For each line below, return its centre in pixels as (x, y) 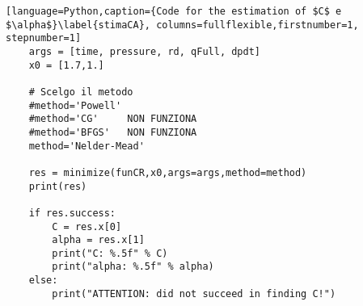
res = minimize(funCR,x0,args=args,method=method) (168, 172)
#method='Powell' (75, 105)
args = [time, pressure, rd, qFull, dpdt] (144, 51)
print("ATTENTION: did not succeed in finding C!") (194, 293)
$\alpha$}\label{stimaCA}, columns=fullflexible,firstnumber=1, (182, 25)
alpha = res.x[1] (98, 240)
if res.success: (72, 213)
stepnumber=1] (44, 38)
